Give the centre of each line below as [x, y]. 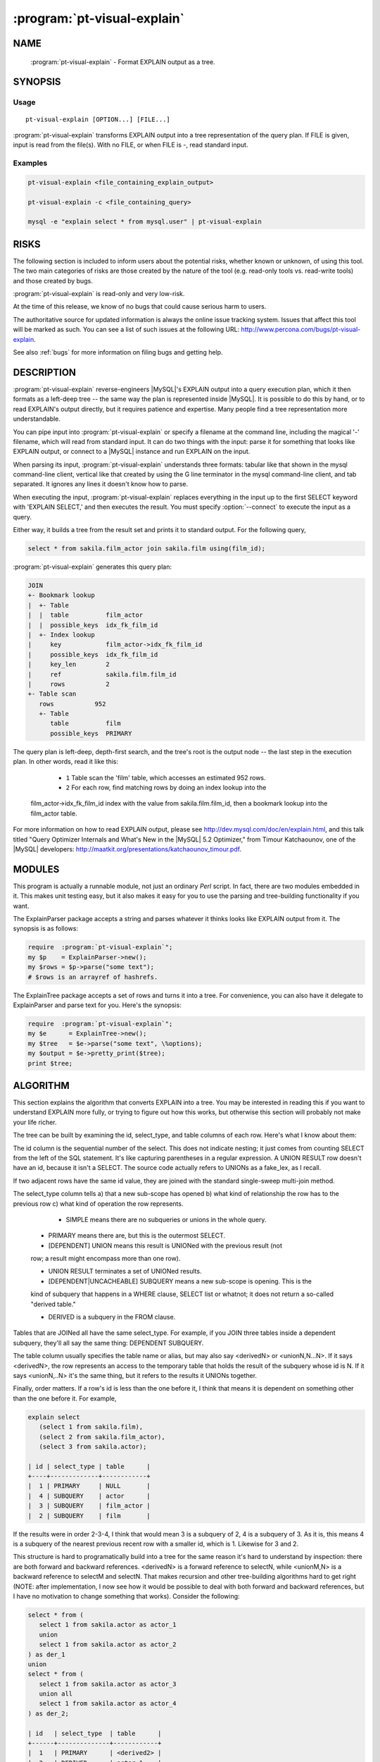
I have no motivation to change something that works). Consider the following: [126, 1596]
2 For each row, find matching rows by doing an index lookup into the [166, 787]
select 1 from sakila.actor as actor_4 [108, 1704]
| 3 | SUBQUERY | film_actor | [89, 1506]
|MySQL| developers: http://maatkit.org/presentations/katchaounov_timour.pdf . [127, 849]
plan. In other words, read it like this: [66, 762]
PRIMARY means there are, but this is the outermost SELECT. [137, 1236]
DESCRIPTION [45, 372]
